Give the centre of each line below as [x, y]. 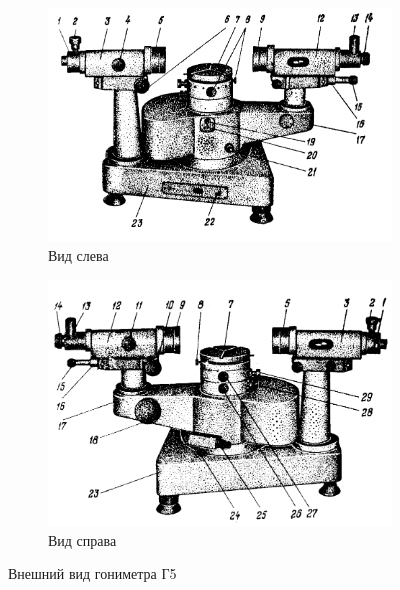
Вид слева [78, 255]
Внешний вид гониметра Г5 [92, 573]
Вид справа [82, 539]
